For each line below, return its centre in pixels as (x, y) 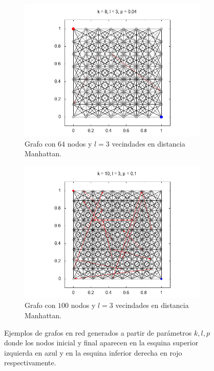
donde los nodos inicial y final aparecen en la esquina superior (101, 343)
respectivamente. (30, 363)
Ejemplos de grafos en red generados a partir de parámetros (98, 332)
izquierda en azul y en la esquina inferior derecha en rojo (93, 352)
